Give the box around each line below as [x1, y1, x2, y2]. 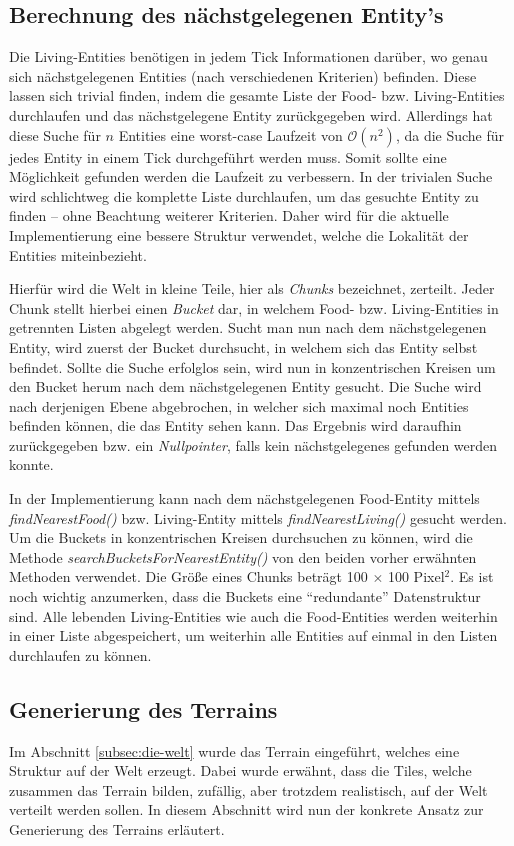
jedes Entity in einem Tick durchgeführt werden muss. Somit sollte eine [9, 146, 447, 167]
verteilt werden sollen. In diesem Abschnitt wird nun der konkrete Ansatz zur [9, 799, 484, 820]
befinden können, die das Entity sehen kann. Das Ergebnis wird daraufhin [9, 415, 462, 436]
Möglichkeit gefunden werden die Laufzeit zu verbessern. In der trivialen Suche [9, 166, 493, 187]
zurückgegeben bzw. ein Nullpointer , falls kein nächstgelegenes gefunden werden [9, 434, 498, 455]
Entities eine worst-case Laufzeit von [118, 124, 343, 145]
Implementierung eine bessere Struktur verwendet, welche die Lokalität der [9, 224, 469, 245]
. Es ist [450, 566, 494, 587]
